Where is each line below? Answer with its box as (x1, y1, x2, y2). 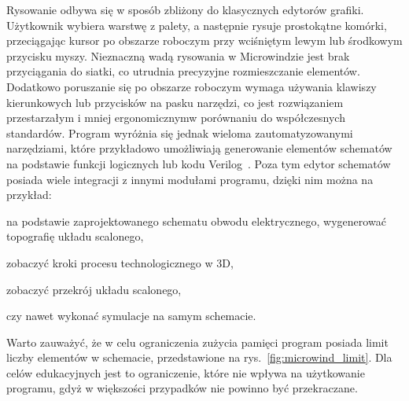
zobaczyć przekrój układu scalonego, (6, 281, 182, 297)
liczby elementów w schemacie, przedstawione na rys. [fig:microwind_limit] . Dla (6, 349, 392, 366)
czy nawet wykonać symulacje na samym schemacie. (6, 307, 256, 324)
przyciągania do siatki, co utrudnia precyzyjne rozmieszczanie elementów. (6, 63, 360, 79)
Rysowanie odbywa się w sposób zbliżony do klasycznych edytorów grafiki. (6, 2, 364, 17)
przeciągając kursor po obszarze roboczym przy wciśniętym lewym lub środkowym (6, 32, 403, 49)
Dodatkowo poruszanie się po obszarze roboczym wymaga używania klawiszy (6, 78, 377, 94)
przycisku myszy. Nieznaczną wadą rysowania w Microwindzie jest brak (6, 47, 350, 64)
